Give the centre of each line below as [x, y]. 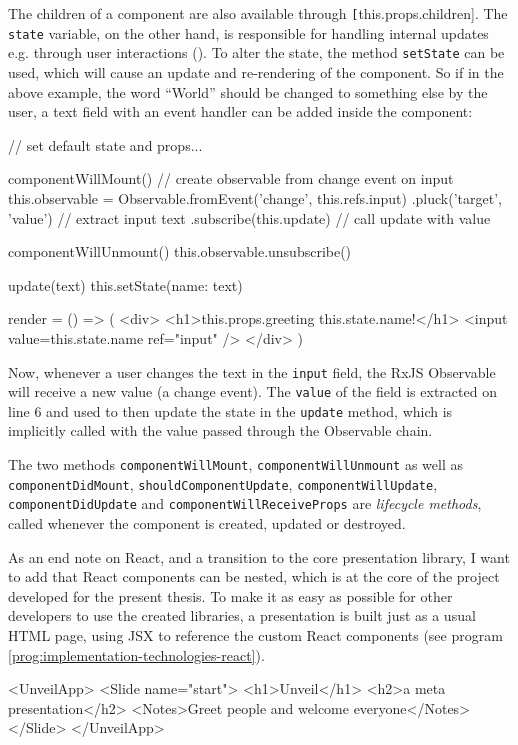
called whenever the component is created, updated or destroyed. [207, 523]
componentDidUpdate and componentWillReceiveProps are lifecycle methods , [245, 503]
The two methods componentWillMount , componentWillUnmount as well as [236, 464]
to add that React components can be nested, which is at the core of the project [254, 576]
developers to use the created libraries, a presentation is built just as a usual [242, 615]
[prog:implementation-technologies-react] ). [136, 654]
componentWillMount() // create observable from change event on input [231, 178]
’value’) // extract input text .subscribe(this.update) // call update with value [249, 217]
